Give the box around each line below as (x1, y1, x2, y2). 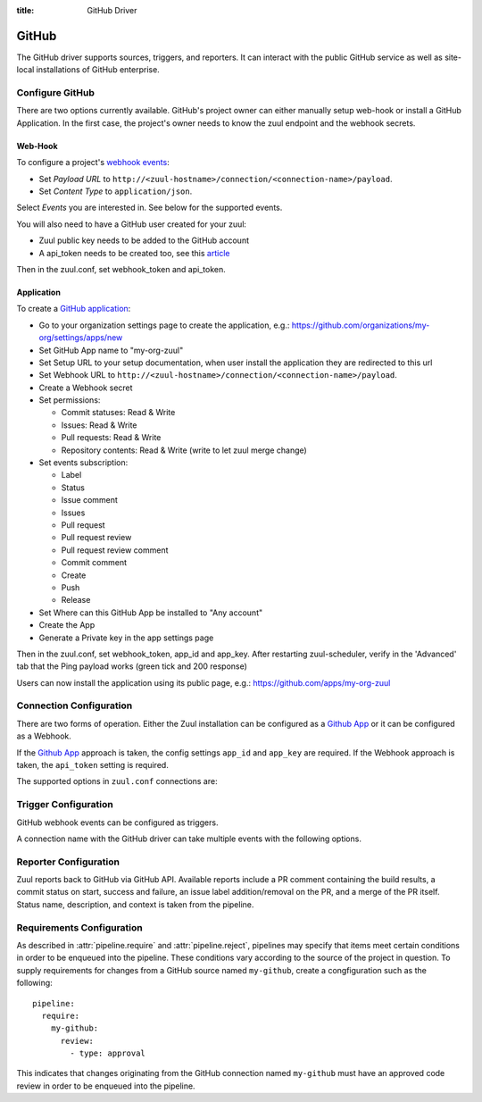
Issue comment (61, 495, 118, 505)
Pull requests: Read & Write (61, 432, 162, 443)
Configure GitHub (16, 87, 96, 99)
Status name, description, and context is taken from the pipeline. (16, 898, 254, 910)
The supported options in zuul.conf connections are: (16, 776, 218, 787)
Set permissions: (38, 395, 101, 405)
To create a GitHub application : (16, 304, 131, 314)
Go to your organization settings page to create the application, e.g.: (38, 320, 290, 330)
